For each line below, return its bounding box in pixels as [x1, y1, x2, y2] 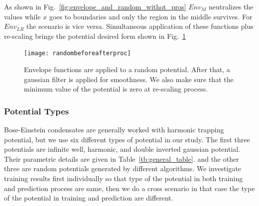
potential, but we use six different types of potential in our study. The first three [4, 134, 250, 144]
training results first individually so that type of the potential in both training [4, 173, 243, 183]
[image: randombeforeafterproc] [24, 50, 131, 57]
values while [4, 11, 41, 21]
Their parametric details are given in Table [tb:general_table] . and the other [4, 153, 239, 164]
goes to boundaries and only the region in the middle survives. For [49, 11, 253, 21]
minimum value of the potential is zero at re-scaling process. [24, 84, 208, 94]
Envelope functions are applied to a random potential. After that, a [24, 64, 230, 75]
